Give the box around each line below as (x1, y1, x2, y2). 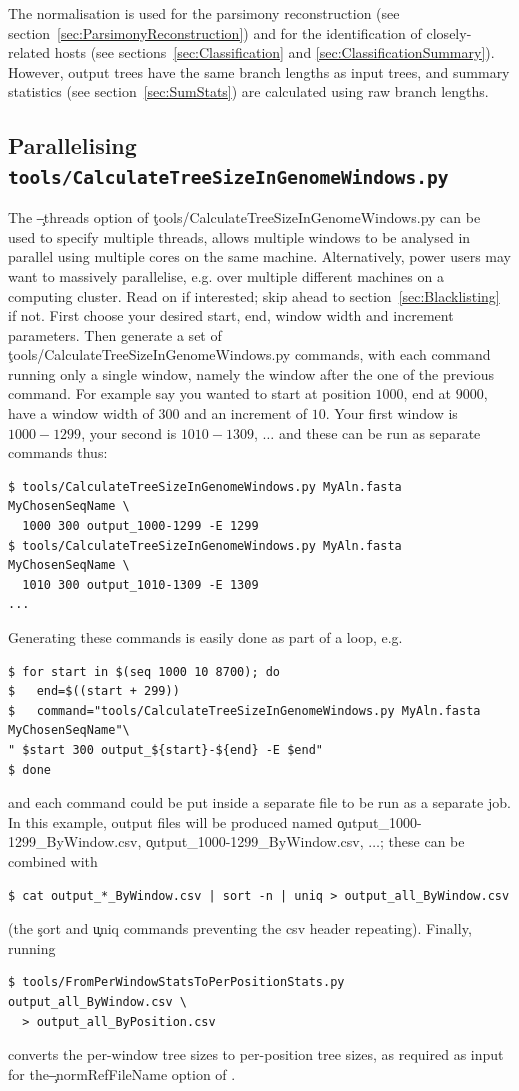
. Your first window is (325, 403, 458, 424)
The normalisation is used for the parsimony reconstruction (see (8, 3, 400, 23)
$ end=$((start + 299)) (8, 684, 180, 699)
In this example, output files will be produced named (8, 811, 333, 832)
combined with (8, 850, 98, 871)
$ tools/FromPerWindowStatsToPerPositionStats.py (8, 975, 345, 990)
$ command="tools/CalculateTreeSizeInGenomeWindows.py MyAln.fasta (8, 703, 481, 718)
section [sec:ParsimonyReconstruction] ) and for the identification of (8, 22, 422, 43)
